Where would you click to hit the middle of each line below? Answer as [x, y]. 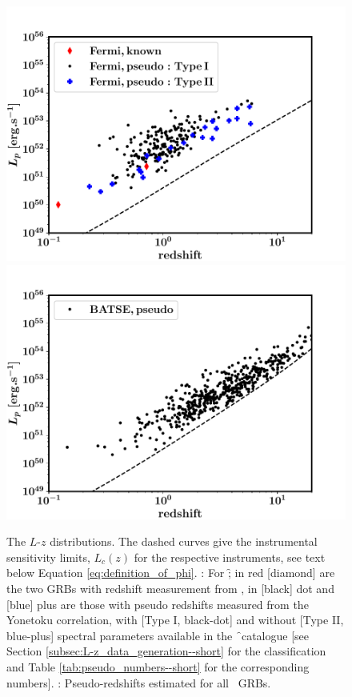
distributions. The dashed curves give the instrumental [184, 541]
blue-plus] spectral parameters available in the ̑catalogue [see [158, 635]
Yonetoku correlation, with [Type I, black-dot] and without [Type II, [175, 620]
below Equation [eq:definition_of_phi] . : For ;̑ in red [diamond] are [171, 573]
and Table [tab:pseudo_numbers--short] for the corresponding [158, 666]
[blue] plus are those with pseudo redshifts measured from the [158, 604]
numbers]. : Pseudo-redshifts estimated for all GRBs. [139, 682]
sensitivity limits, [48, 557]
